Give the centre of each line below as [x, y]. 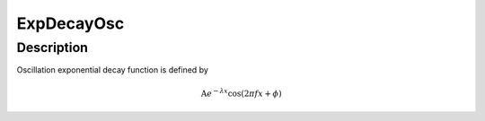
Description [53, 48]
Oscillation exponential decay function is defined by [112, 70]
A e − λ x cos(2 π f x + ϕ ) [241, 92]
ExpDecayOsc [71, 23]
